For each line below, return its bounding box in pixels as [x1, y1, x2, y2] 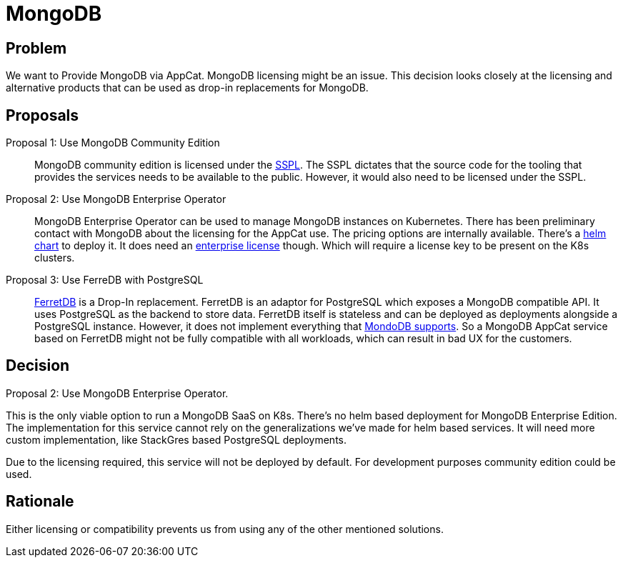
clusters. [34, 251, 75, 264]
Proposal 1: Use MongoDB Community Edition [6, 136, 220, 149]
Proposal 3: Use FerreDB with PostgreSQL [6, 274, 204, 287]
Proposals [6, 106, 79, 124]
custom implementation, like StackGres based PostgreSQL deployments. [6, 433, 347, 446]
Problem [6, 39, 67, 57]
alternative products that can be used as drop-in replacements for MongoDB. [6, 81, 369, 94]
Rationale [6, 492, 74, 511]
